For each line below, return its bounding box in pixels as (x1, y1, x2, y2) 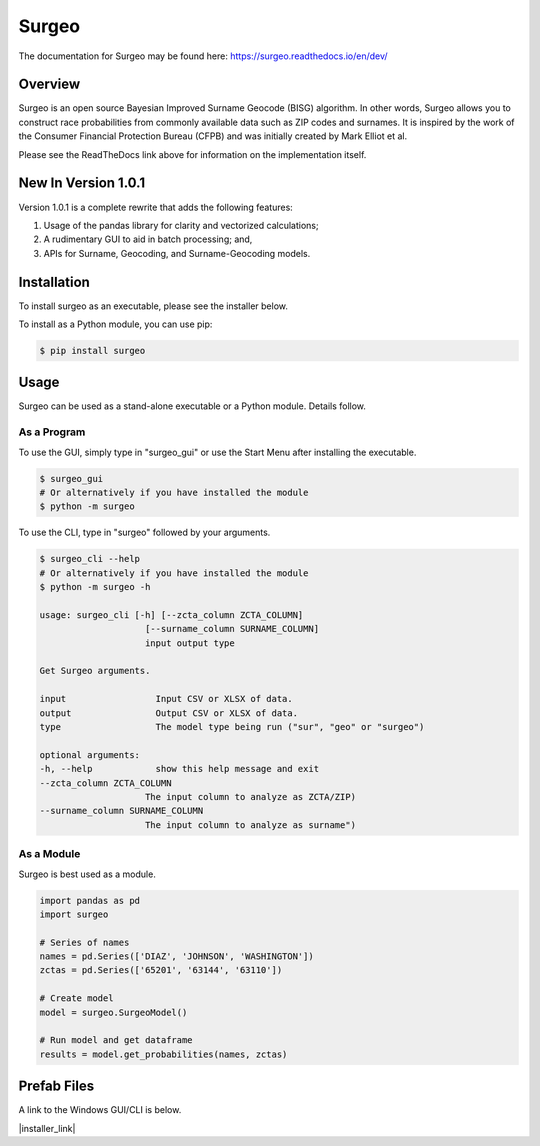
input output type (145, 637, 235, 649)
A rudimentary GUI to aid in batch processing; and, (43, 233, 253, 245)
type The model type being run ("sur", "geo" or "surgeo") (39, 721, 425, 733)
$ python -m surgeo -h (39, 581, 151, 593)
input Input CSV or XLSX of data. (39, 693, 294, 705)
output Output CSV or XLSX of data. (39, 707, 299, 719)
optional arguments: (39, 749, 140, 760)
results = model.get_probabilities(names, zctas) (39, 1048, 288, 1060)
